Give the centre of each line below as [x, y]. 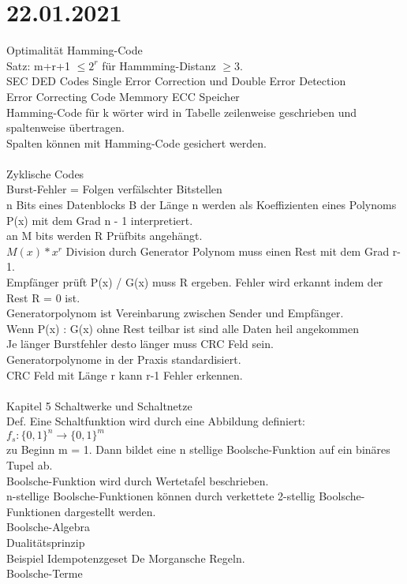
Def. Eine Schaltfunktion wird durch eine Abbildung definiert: [156, 421]
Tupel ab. [30, 465]
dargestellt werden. [110, 511]
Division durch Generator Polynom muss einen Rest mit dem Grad [228, 251]
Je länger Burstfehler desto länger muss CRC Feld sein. [140, 344]
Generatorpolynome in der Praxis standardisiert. [124, 359]
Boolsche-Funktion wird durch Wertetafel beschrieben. [138, 480]
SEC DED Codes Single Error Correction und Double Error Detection [176, 81]
